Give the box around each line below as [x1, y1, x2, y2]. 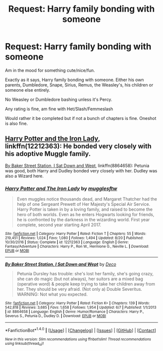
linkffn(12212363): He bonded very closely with [5, 142, 152, 150]
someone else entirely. [5, 87, 50, 93]
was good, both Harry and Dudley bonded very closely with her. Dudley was [5, 167, 158, 173]
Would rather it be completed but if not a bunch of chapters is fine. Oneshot [5, 115, 157, 121]
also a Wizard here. [5, 173, 44, 179]
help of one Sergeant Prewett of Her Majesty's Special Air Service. [16, 201, 150, 207]
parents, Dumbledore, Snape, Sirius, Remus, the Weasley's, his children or [5, 82, 154, 88]
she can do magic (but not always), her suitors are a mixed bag [16, 276, 143, 282]
